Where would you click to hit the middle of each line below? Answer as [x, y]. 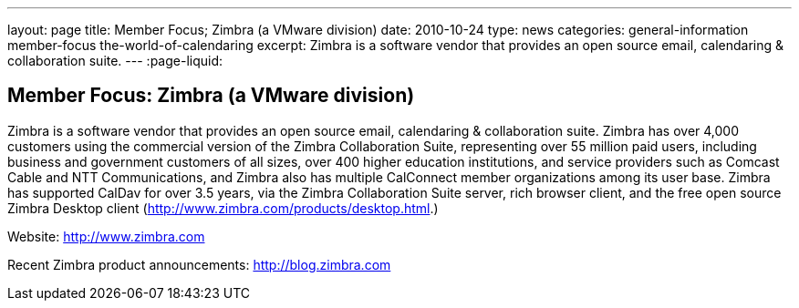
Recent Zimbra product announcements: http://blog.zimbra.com [199, 264]
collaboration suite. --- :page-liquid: [115, 61]
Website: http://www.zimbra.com [106, 236]
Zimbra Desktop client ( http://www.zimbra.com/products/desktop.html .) [223, 208]
